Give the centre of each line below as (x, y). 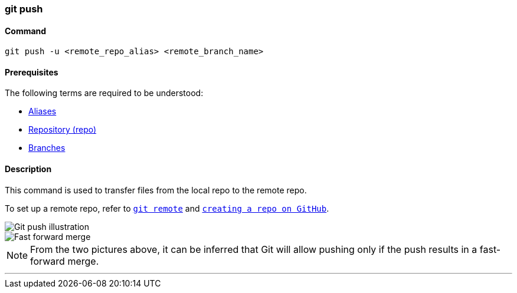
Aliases (42, 111)
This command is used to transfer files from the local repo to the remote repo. (156, 190)
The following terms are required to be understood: (104, 93)
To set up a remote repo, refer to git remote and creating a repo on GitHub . (167, 208)
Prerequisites (32, 72)
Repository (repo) (63, 130)
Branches (47, 148)
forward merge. (65, 261)
